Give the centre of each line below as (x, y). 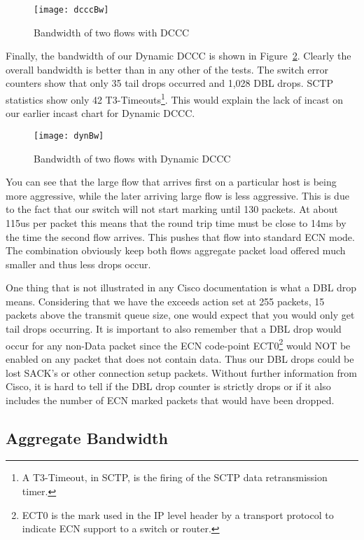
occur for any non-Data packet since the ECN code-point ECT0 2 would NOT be (178, 344)
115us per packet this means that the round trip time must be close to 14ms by (176, 222)
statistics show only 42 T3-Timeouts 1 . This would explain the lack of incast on (174, 98)
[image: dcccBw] (71, 10)
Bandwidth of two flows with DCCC (112, 32)
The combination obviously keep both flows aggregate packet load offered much (176, 250)
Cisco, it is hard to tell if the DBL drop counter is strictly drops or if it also (168, 386)
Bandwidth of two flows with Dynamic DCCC (132, 158)
